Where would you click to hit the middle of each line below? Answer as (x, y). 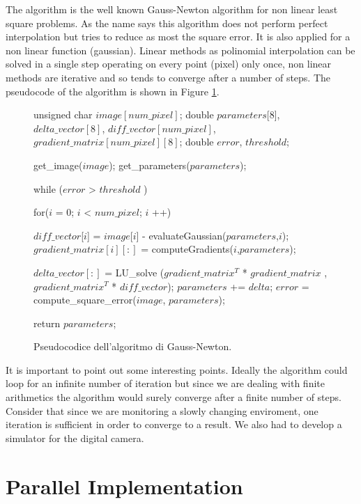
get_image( (58, 165)
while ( (48, 188)
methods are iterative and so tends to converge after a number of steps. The (168, 77)
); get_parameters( (149, 165)
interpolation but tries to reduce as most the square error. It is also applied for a (178, 37)
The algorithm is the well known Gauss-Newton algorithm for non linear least (172, 9)
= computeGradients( (187, 249)
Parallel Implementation (124, 486)
